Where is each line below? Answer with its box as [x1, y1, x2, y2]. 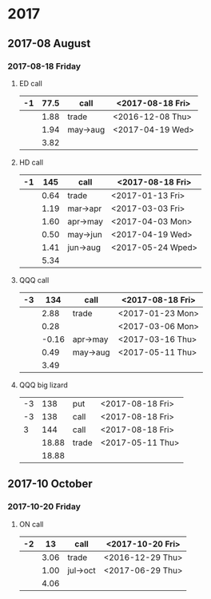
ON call [18, 519, 44, 529]
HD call [18, 157, 44, 167]
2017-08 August [7, 37, 91, 50]
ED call [18, 78, 43, 88]
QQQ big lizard [18, 380, 69, 390]
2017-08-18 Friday [7, 61, 82, 72]
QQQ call [18, 275, 50, 284]
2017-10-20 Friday [7, 501, 81, 512]
